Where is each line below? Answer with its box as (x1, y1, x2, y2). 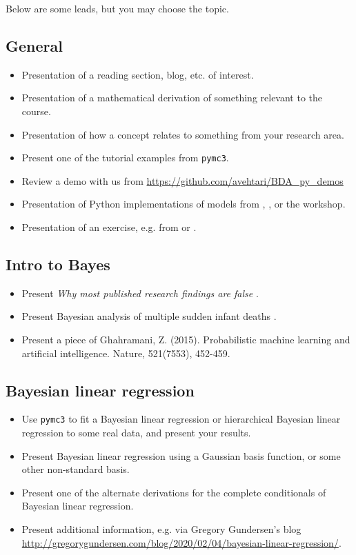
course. (21, 103, 51, 118)
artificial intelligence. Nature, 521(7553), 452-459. (21, 345, 230, 360)
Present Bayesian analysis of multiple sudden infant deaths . (21, 309, 277, 323)
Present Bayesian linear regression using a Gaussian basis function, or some (21, 448, 341, 463)
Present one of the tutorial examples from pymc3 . (21, 150, 229, 165)
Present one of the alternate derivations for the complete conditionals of (21, 485, 326, 499)
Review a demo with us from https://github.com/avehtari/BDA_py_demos (21, 173, 344, 188)
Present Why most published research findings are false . (21, 285, 259, 300)
